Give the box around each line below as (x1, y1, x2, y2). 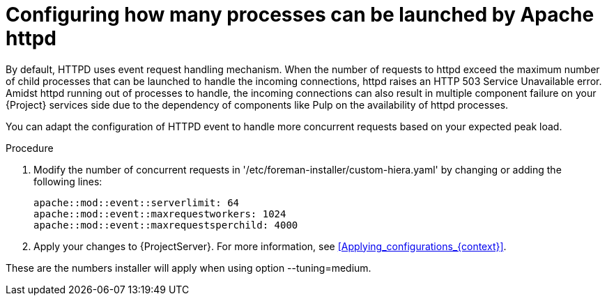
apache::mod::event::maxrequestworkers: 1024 (33, 208, 286, 219)
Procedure (6, 141, 54, 154)
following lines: (33, 175, 102, 187)
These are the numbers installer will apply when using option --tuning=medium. (6, 261, 371, 274)
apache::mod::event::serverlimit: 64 (33, 196, 240, 208)
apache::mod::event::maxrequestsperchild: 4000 (33, 219, 298, 231)
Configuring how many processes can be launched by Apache (6, 3, 594, 26)
